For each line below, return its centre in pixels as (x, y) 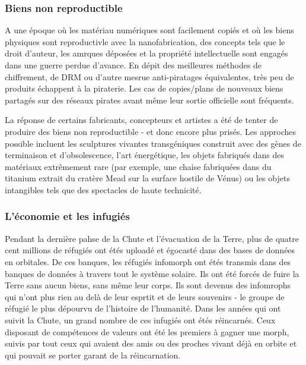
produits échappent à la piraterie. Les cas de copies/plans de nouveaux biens (144, 88)
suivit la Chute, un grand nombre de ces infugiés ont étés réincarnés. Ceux (140, 320)
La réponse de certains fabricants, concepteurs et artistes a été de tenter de (141, 120)
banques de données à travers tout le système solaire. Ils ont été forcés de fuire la (152, 273)
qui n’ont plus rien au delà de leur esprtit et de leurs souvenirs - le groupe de (145, 296)
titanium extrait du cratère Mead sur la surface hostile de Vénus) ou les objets (147, 178)
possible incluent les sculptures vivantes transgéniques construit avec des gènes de (153, 143)
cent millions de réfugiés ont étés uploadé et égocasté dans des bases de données (150, 250)
